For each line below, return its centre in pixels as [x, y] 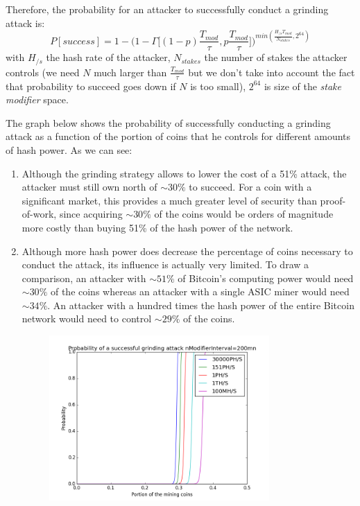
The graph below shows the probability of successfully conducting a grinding [168, 122]
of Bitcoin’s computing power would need [266, 278]
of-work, [39, 214]
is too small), [218, 86]
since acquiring [91, 214]
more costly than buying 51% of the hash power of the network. [157, 227]
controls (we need [43, 72]
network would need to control [87, 319]
